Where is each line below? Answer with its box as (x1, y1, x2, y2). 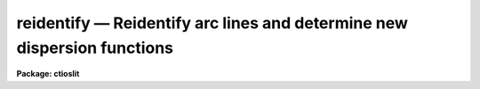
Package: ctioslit (16, 69, 80, 79)
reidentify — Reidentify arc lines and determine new (16, 13, 409, 33)
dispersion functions (16, 38, 173, 57)
